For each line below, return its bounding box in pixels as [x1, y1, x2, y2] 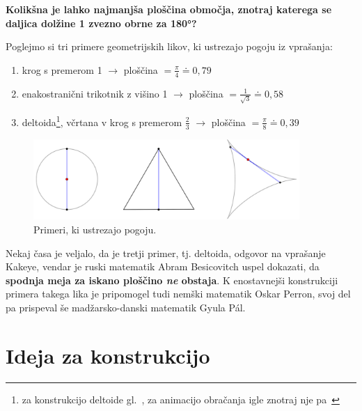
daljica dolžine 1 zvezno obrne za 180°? [6, 15, 197, 30]
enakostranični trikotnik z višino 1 [22, 86, 168, 100]
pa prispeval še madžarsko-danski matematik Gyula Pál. [6, 300, 246, 314]
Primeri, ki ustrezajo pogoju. [33, 222, 157, 236]
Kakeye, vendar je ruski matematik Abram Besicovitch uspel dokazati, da [6, 259, 320, 274]
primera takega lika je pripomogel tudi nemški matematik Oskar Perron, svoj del [6, 286, 351, 301]
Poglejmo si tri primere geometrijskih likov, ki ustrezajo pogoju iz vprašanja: [6, 39, 333, 54]
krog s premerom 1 [22, 62, 102, 77]
